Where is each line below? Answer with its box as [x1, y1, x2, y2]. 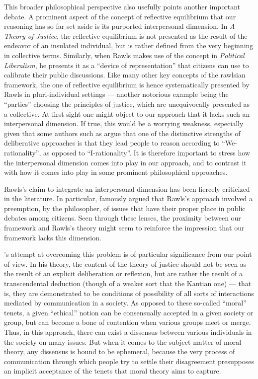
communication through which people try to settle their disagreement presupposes [4, 356, 255, 366]
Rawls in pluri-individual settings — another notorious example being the [4, 89, 229, 99]
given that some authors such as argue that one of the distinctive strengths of [4, 128, 241, 138]
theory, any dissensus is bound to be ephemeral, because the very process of [4, 346, 235, 357]
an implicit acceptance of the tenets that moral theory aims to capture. [4, 366, 221, 376]
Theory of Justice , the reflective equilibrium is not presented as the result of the [4, 30, 248, 41]
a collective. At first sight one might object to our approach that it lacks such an [4, 108, 250, 119]
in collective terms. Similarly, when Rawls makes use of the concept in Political [4, 50, 245, 60]
